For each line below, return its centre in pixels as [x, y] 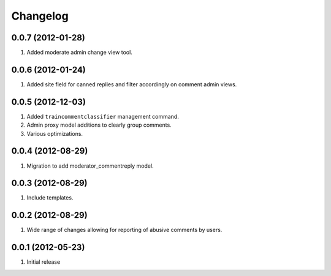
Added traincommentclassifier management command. [103, 116]
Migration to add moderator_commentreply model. [90, 166]
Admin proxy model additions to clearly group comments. [99, 125]
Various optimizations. [55, 133]
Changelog [40, 16]
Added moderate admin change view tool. [80, 53]
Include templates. [50, 198]
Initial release [44, 262]
